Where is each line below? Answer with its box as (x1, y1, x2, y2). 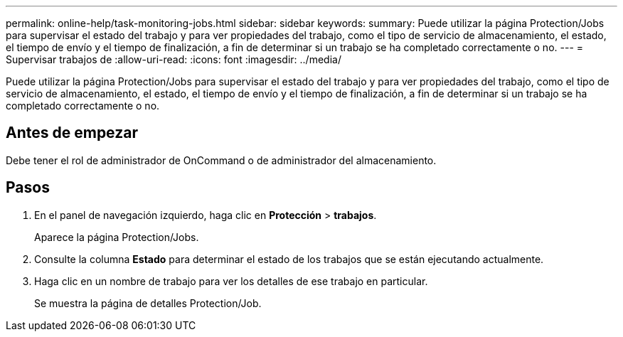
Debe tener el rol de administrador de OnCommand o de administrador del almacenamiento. (6, 154, 437, 166)
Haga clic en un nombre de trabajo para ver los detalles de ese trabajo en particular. (34, 274, 428, 287)
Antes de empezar (6, 124, 138, 142)
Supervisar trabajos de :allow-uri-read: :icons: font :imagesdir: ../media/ (6, 53, 341, 65)
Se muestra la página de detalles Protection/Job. (34, 296, 262, 309)
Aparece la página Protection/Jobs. (34, 230, 199, 243)
